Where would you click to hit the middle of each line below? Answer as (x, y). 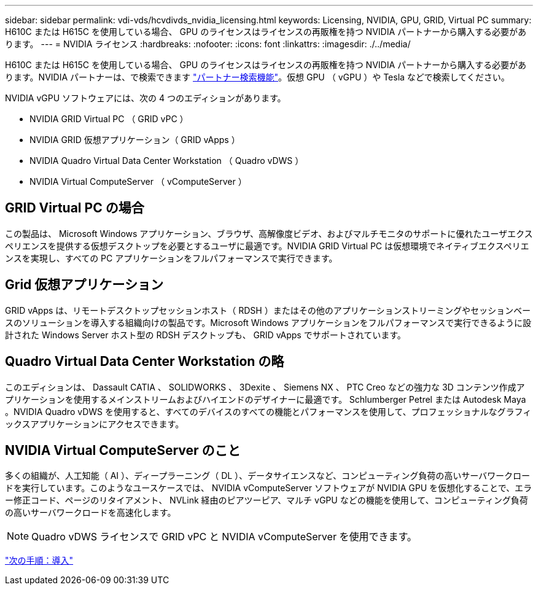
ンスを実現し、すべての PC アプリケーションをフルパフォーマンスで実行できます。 (171, 258)
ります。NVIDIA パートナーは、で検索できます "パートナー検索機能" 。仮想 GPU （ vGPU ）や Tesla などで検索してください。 (257, 77)
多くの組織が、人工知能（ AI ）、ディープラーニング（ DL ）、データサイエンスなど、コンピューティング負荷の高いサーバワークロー (267, 476)
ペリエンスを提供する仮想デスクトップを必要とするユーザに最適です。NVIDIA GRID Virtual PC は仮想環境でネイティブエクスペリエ (267, 246)
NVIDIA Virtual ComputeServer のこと (123, 450)
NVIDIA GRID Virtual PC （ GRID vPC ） (109, 119)
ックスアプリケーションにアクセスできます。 (95, 424)
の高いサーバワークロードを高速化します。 (91, 513)
